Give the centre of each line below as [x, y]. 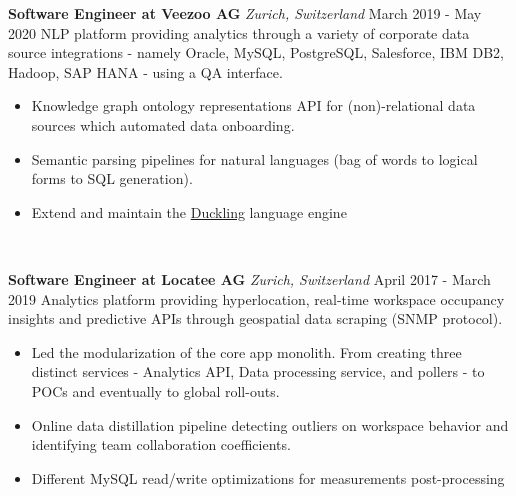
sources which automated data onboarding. [163, 124]
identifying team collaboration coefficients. [161, 444]
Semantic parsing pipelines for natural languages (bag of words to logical [254, 158]
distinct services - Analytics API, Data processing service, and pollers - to [258, 371]
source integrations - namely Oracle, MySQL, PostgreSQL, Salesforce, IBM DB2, [256, 52]
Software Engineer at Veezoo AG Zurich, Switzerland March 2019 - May [245, 13]
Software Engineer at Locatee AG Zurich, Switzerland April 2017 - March [249, 278]
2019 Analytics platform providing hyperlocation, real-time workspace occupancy [256, 298]
